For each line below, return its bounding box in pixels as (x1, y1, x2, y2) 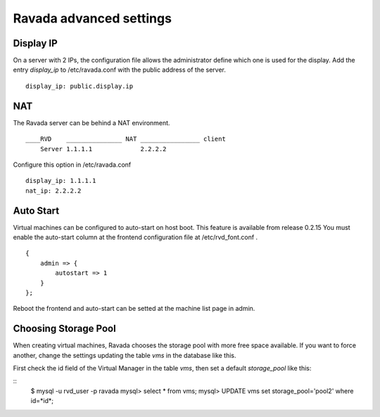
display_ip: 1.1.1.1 (25, 177, 96, 185)
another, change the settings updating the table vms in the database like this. (13, 351, 236, 359)
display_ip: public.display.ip (25, 82, 134, 90)
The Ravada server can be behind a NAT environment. (13, 118, 170, 127)
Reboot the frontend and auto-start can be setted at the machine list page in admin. (13, 304, 255, 313)
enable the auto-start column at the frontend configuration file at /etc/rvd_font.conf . (13, 233, 258, 241)
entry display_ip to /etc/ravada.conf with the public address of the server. (13, 65, 227, 74)
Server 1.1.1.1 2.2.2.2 (39, 145, 167, 153)
